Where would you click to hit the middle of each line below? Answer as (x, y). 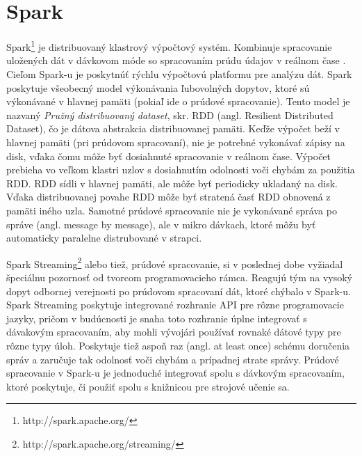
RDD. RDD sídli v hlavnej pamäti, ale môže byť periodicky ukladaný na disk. (172, 183)
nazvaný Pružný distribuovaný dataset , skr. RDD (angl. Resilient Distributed (170, 115)
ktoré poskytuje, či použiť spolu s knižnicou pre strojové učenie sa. (148, 386)
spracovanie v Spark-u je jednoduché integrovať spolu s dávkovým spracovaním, (175, 373)
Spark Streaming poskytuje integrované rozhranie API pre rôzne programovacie (175, 305)
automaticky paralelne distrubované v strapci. (104, 238)
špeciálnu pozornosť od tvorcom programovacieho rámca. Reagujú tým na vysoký (180, 277)
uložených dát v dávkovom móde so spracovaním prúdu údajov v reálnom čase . (176, 60)
